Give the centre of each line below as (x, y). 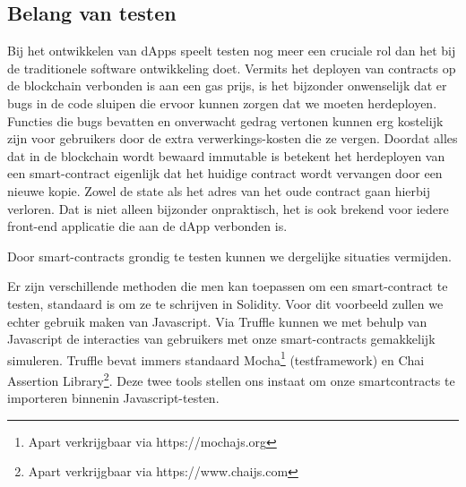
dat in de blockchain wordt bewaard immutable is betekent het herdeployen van (226, 155)
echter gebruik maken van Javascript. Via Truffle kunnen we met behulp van (217, 321)
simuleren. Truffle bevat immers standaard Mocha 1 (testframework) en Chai (216, 358)
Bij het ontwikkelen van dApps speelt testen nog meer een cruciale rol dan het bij (232, 51)
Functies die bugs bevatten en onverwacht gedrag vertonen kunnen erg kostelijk (225, 120)
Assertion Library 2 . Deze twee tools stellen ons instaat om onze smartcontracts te (231, 379)
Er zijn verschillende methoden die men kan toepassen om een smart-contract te (228, 286)
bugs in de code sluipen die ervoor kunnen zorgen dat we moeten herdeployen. (222, 103)
